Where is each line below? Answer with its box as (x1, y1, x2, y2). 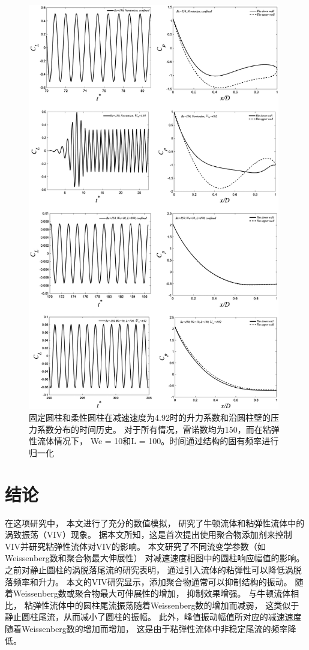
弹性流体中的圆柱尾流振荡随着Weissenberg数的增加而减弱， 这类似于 (32, 598, 299, 611)
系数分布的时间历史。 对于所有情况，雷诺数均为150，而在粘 (37, 423, 271, 435)
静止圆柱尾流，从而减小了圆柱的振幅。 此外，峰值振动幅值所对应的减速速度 (5, 610, 302, 623)
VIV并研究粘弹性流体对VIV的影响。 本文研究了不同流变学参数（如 (5, 540, 266, 552)
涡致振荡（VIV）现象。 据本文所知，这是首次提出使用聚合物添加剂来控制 (5, 528, 292, 541)
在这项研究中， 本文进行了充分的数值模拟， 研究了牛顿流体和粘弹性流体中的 (5, 516, 305, 529)
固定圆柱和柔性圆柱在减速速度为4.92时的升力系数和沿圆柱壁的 (29, 411, 271, 424)
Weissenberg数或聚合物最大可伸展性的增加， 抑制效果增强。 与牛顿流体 (13, 587, 291, 600)
